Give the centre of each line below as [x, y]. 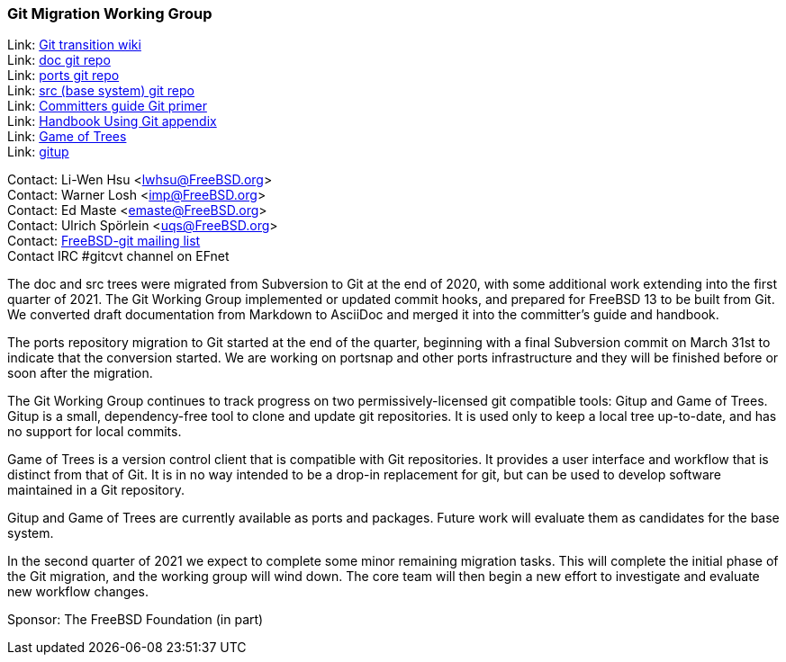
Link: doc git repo [59, 60]
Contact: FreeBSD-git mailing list [104, 241]
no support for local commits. [95, 432]
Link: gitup [38, 152]
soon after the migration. [80, 373]
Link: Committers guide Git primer [107, 106]
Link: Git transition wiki [74, 45]
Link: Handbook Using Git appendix [112, 121]
